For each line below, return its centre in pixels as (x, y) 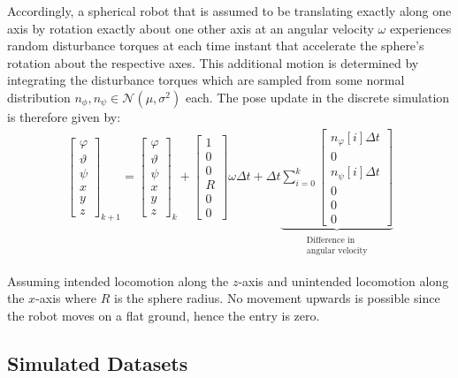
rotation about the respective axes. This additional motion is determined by (213, 62)
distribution (39, 97)
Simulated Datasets (98, 363)
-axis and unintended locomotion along (343, 280)
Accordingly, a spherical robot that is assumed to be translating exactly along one (229, 11)
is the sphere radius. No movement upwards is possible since (277, 298)
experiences (420, 28)
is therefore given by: (64, 116)
